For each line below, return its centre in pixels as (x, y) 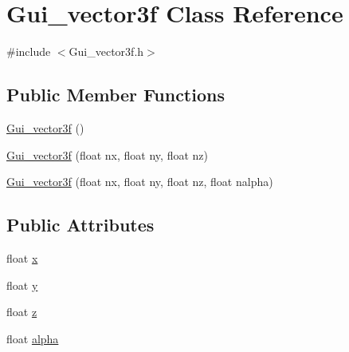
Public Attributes (80, 225)
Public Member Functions (116, 95)
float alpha (33, 338)
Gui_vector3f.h (106, 51)
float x (22, 257)
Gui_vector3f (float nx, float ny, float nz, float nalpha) (140, 182)
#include (29, 51)
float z (22, 312)
